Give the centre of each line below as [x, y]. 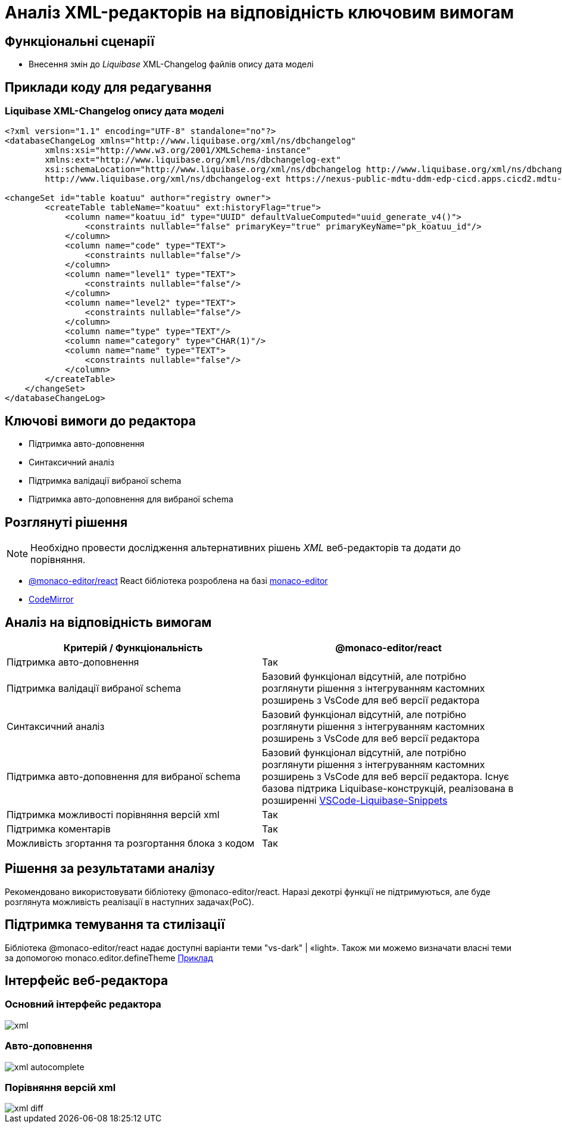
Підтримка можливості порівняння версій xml [113, 814]
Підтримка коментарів [59, 829]
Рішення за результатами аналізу [110, 869]
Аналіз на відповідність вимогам [108, 622]
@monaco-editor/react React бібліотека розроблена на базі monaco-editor [178, 581]
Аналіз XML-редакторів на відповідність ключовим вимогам [260, 13]
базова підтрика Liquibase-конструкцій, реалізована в [388, 788]
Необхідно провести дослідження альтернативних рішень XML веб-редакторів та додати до [246, 548]
